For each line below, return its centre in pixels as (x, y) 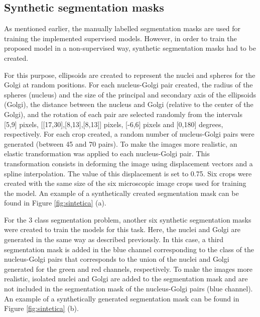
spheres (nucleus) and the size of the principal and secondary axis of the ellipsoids (130, 94)
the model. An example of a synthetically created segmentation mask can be (121, 193)
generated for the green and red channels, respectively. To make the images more (128, 269)
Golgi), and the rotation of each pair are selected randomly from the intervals (123, 114)
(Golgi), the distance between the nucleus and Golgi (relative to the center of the (129, 104)
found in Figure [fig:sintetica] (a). (55, 203)
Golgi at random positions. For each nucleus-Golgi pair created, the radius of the (128, 85)
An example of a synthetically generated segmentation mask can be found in (122, 298)
